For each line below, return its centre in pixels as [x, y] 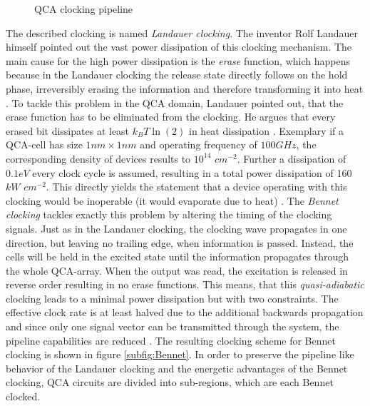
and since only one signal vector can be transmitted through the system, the [173, 326]
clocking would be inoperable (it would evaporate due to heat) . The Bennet [172, 200]
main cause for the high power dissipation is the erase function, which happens [178, 60]
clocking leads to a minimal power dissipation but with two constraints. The [172, 298]
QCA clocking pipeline [84, 9]
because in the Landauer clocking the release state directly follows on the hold [177, 75]
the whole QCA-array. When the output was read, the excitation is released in [177, 270]
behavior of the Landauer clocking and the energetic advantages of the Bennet [177, 368]
